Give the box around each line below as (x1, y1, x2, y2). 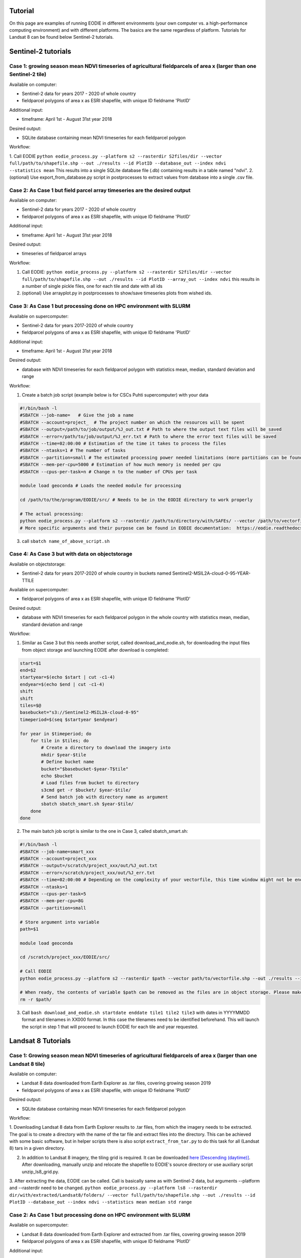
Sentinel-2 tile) (9, 71, 47, 78)
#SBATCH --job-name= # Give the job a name (20, 413, 134, 418)
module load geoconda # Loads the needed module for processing (20, 483, 182, 489)
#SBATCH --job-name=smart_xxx (20, 848, 94, 854)
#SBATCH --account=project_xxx (20, 856, 97, 861)
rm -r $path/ (20, 996, 52, 1002)
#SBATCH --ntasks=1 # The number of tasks (20, 448, 126, 453)
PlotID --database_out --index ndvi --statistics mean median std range (9, 1199, 192, 1205)
